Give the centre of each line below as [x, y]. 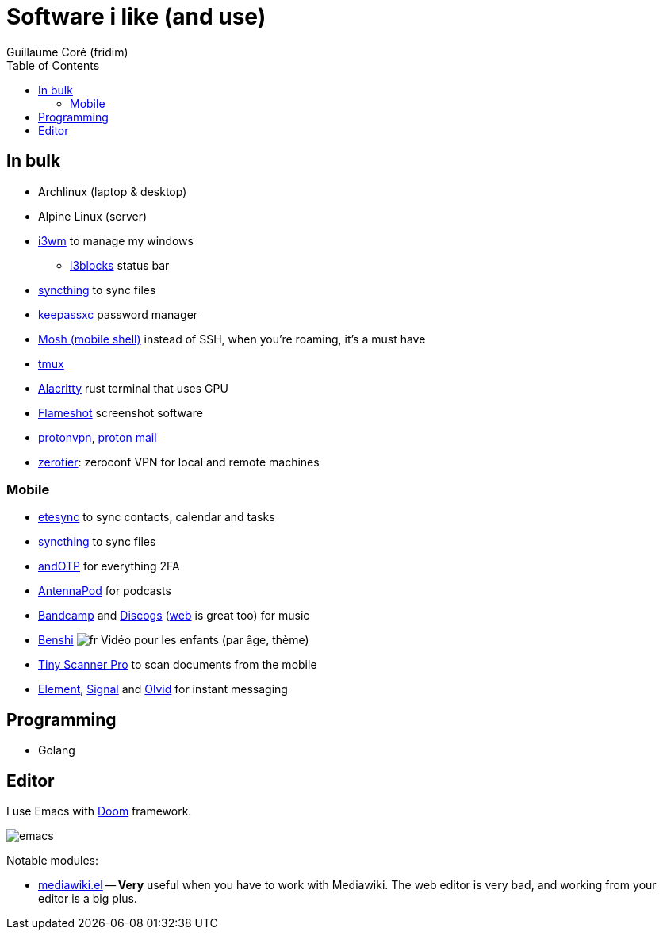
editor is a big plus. [88, 899]
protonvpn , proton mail [98, 437]
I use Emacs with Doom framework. [99, 811]
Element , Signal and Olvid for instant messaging [163, 689]
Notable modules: [52, 861]
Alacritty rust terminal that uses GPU [133, 388]
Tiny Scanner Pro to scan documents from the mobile [178, 665]
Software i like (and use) [136, 17]
